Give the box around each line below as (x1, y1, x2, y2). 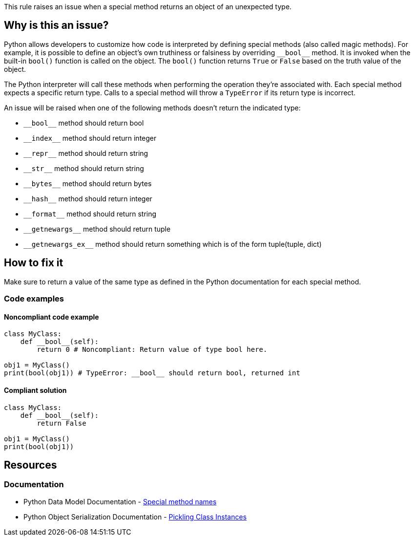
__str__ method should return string (23, 164, 144, 173)
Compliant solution (4, 386, 67, 394)
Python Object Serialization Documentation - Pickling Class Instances (23, 512, 247, 521)
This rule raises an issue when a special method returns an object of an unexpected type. (4, 2, 292, 11)
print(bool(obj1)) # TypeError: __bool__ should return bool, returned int (4, 369, 300, 377)
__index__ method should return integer (23, 133, 157, 142)
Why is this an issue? (4, 19, 109, 32)
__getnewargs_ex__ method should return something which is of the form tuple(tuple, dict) (23, 239, 322, 248)
